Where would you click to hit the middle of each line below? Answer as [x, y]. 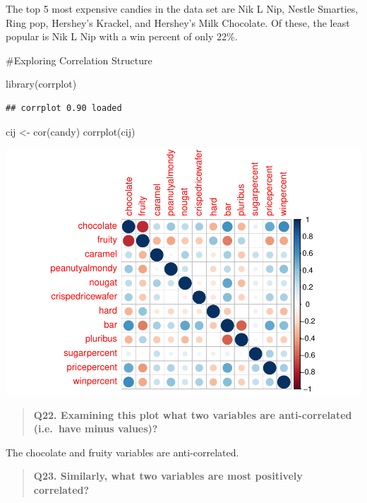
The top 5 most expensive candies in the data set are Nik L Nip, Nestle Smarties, [182, 8]
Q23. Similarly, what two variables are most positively [168, 476]
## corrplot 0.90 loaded [64, 108]
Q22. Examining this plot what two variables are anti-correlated [193, 414]
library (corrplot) [41, 84]
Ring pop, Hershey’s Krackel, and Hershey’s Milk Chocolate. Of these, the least [178, 22]
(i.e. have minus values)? [96, 428]
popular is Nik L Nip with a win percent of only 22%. [122, 36]
